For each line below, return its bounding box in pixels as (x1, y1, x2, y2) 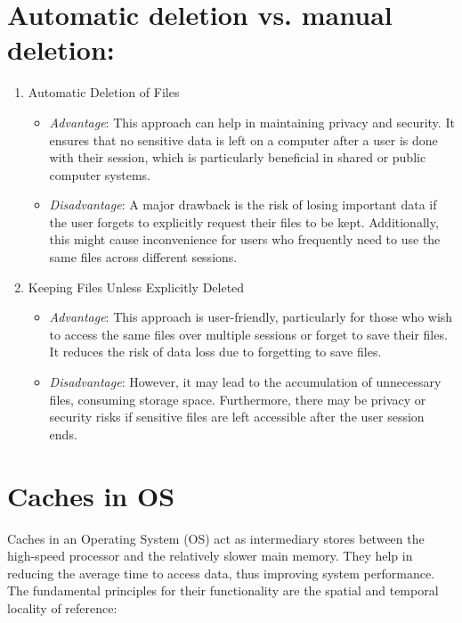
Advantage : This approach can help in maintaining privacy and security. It (49, 112, 455, 131)
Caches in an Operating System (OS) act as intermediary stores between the (7, 529, 425, 547)
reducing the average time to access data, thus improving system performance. (7, 563, 435, 582)
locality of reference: (7, 598, 118, 617)
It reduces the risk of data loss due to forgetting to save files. (49, 342, 382, 361)
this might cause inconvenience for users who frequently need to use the (49, 230, 441, 249)
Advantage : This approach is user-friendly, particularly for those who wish (49, 307, 453, 326)
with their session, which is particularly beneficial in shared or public (49, 148, 426, 167)
